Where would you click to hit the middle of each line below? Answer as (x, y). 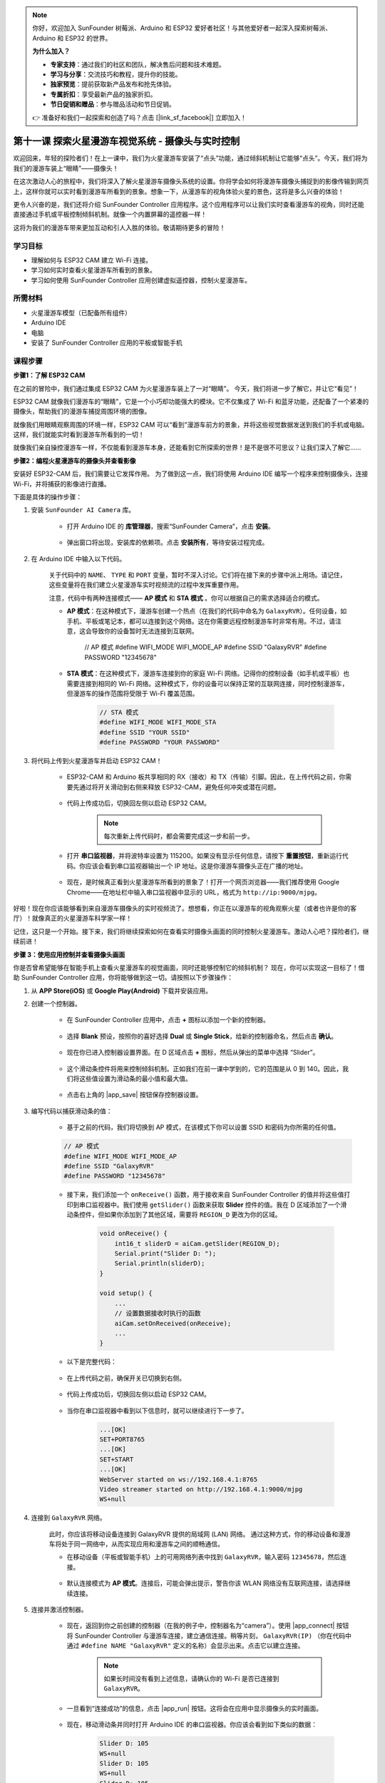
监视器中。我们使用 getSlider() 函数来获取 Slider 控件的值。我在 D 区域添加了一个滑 (219, 1205)
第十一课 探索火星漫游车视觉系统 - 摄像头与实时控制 (127, 142)
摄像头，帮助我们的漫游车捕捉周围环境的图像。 (82, 412)
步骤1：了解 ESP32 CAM (49, 375)
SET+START (117, 1459)
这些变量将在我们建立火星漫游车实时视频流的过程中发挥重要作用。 (145, 585)
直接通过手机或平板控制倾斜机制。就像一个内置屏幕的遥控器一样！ (110, 215)
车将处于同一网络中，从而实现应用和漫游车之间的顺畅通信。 (136, 1544)
